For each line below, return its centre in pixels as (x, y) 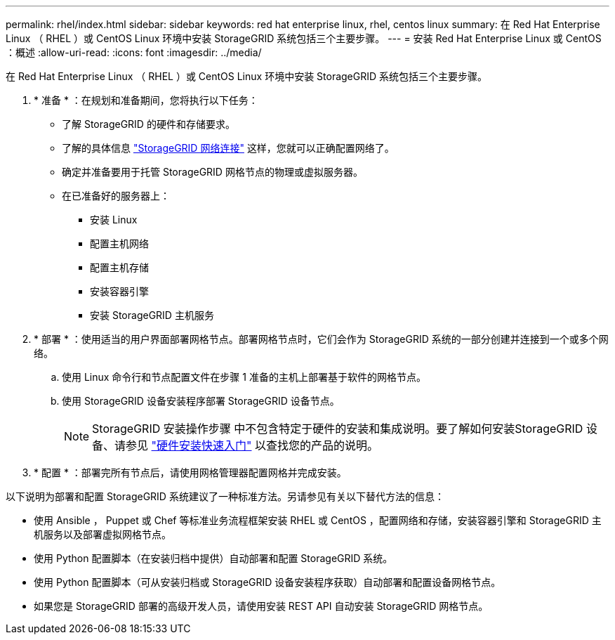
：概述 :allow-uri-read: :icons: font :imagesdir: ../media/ (134, 52)
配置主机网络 (119, 243)
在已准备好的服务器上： (116, 196)
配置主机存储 (119, 267)
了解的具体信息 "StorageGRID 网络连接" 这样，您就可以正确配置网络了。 (228, 148)
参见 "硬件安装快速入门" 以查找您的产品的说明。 (252, 445)
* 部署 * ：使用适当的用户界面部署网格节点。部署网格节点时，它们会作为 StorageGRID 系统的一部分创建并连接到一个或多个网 (321, 339)
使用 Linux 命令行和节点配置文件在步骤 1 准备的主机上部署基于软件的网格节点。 (244, 377)
